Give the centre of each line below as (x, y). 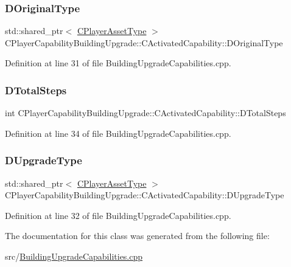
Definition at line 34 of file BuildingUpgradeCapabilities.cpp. (118, 133)
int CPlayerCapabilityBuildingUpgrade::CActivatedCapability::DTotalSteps (145, 113)
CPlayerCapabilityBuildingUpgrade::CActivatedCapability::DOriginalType (144, 42)
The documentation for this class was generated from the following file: (137, 236)
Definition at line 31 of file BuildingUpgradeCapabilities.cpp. (118, 63)
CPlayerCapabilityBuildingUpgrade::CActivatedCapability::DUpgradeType (145, 195)
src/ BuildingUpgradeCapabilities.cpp (74, 256)
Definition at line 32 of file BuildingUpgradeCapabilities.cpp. (118, 215)
